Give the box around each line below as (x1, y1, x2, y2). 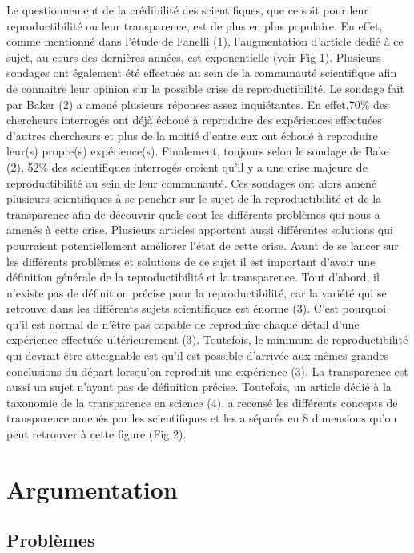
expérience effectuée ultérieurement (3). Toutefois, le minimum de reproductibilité (6, 331, 408, 348)
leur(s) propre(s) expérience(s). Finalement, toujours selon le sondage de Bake (6, 143, 389, 159)
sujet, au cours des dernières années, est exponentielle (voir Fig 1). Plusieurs (6, 48, 381, 65)
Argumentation (6, 472, 178, 505)
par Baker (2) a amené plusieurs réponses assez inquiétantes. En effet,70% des (6, 95, 389, 112)
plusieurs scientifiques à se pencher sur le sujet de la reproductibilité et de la (6, 190, 382, 207)
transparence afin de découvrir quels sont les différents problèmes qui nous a (6, 205, 380, 222)
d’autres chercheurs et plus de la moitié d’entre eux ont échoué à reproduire (6, 127, 378, 143)
